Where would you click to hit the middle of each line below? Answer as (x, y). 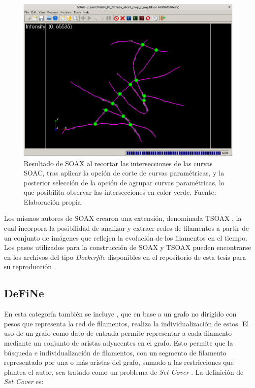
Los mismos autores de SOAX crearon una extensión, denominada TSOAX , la (123, 218)
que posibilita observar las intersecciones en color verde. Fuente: (120, 192)
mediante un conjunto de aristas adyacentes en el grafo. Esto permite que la (119, 343)
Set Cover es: (24, 381)
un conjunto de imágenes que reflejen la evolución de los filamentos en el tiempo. (126, 237)
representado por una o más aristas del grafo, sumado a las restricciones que (119, 362)
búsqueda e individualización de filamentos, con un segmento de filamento (115, 352)
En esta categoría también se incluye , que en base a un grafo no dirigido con (120, 314)
